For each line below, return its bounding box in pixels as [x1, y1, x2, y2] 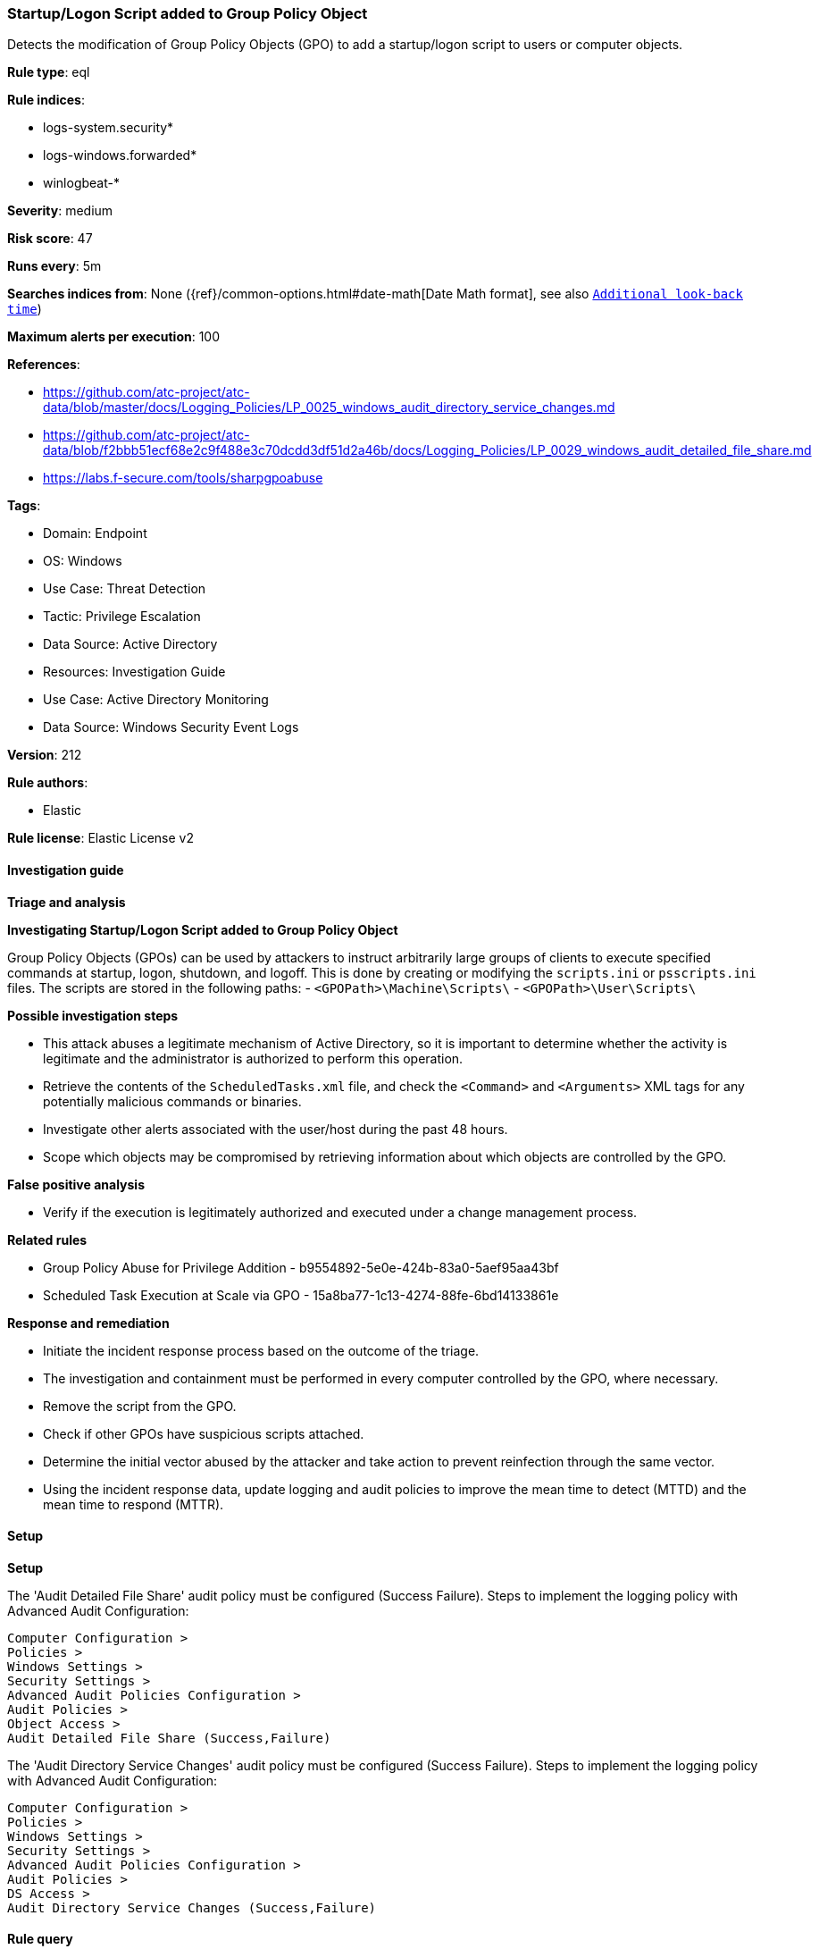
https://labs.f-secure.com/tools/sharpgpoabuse [43, 470, 323, 486]
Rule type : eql [7, 64, 90, 80]
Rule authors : [7, 775, 88, 791]
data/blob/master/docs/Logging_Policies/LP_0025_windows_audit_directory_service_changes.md [43, 399, 615, 416]
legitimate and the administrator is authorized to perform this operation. [43, 1050, 464, 1066]
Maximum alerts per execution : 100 [7, 329, 221, 345]
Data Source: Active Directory [43, 636, 218, 652]
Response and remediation [7, 1315, 170, 1331]
